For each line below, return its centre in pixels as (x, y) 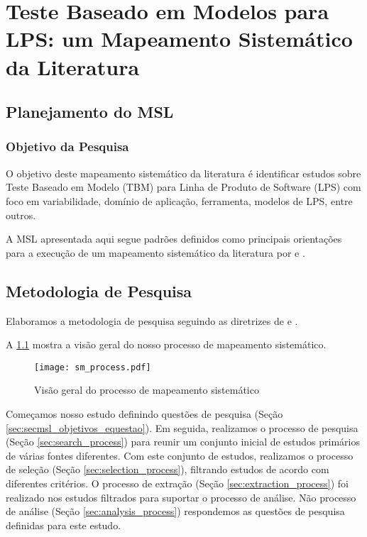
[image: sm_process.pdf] (93, 367)
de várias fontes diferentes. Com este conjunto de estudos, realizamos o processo (180, 455)
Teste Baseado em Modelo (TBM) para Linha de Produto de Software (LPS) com (183, 187)
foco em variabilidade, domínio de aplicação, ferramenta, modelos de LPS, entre (179, 200)
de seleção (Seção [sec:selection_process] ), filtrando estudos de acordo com (168, 469)
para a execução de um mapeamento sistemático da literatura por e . (155, 252)
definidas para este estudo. (64, 525)
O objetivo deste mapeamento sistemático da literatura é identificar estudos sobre (183, 173)
